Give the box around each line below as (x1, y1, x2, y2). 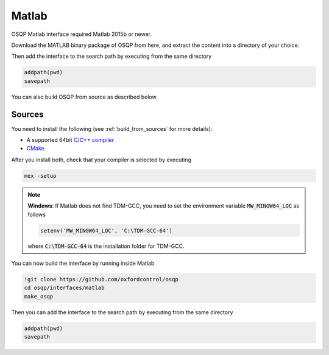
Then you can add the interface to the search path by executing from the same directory (11, 308, 233, 316)
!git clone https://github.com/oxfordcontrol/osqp (24, 276, 179, 283)
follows (27, 211, 46, 218)
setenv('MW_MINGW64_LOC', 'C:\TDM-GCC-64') (40, 227, 173, 234)
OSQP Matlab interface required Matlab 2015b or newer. (11, 30, 152, 38)
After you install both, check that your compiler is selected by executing (11, 156, 192, 163)
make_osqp (24, 293, 54, 300)
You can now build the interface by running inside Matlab (11, 259, 155, 267)
